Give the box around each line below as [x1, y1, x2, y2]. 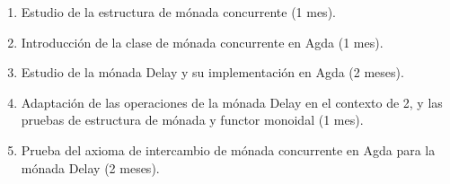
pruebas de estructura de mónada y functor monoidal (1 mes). [21, 110, 364, 129]
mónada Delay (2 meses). [21, 158, 160, 177]
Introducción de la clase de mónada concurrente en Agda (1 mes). [21, 32, 384, 51]
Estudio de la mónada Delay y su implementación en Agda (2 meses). [21, 63, 404, 82]
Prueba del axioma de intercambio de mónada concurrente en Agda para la [21, 140, 436, 159]
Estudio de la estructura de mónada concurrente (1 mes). [21, 3, 336, 21]
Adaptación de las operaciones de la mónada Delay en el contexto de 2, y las [21, 92, 443, 111]
